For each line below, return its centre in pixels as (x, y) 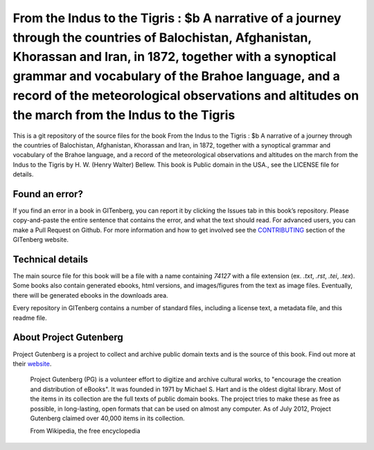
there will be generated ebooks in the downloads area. (91, 295)
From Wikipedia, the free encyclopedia (85, 431)
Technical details (51, 259)
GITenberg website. (41, 240)
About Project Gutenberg (68, 337)
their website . (32, 363)
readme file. (30, 318)
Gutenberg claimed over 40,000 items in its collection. (107, 418)
